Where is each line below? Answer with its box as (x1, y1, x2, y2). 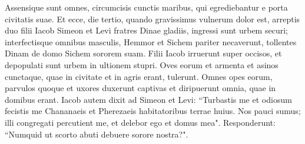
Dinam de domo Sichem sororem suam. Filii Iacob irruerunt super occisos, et (5, 47, 282, 59)
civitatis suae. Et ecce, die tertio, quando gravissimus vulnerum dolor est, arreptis (5, 12, 300, 25)
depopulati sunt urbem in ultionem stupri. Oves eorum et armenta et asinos (5, 58, 279, 71)
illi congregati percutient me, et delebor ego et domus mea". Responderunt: (5, 116, 276, 128)
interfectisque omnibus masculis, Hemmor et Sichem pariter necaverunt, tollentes (5, 35, 297, 48)
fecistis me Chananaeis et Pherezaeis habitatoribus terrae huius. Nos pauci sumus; (5, 105, 301, 117)
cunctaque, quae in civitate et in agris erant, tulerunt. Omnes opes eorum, (5, 70, 273, 82)
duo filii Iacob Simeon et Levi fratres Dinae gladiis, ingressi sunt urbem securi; (5, 24, 288, 36)
